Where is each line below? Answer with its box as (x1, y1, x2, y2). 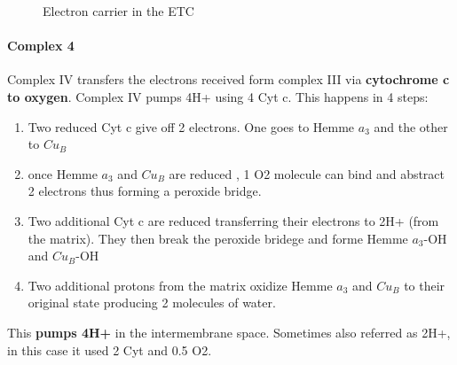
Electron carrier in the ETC (43, 2, 194, 19)
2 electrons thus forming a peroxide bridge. (28, 182, 262, 200)
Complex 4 (7, 36, 75, 55)
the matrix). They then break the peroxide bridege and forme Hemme (28, 229, 408, 247)
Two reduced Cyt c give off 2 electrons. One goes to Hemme (28, 117, 355, 136)
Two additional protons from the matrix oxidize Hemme (28, 276, 333, 294)
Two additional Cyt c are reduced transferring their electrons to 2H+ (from (28, 211, 439, 229)
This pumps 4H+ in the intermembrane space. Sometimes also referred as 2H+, (7, 322, 451, 341)
